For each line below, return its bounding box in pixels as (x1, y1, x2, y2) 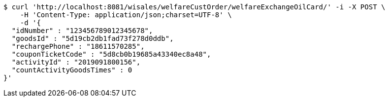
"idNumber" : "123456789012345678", (11, 27, 153, 34)
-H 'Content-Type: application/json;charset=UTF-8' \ (20, 11, 232, 19)
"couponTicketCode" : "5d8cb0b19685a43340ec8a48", (11, 50, 211, 58)
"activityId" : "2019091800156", (11, 58, 141, 66)
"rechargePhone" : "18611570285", (11, 42, 145, 50)
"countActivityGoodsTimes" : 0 (11, 66, 132, 74)
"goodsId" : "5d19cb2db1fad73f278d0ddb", (11, 34, 174, 42)
